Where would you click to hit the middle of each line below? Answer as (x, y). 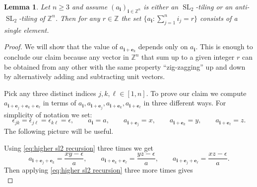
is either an (161, 6)
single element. (27, 30)
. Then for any (78, 18)
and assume (90, 6)
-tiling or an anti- (223, 6)
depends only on (163, 47)
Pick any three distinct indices (50, 93)
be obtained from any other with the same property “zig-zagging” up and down (125, 66)
